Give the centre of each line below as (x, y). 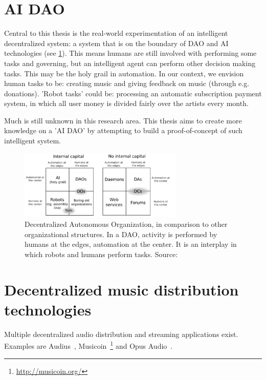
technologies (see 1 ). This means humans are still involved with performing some (130, 53)
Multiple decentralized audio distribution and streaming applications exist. (121, 334)
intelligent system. (32, 141)
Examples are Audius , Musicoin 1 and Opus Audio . (88, 345)
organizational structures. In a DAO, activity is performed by (121, 234)
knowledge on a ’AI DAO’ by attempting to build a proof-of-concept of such (123, 130)
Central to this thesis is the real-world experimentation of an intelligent (116, 33)
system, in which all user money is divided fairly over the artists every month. (126, 103)
